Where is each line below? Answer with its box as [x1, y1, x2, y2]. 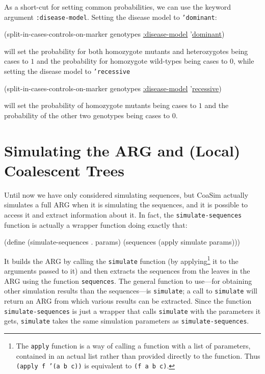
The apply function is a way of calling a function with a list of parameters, [16, 340, 251, 351]
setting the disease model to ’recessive [4, 66, 130, 76]
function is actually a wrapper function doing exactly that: [4, 219, 188, 230]
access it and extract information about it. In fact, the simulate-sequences [4, 209, 242, 220]
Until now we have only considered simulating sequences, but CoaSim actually [4, 189, 249, 200]
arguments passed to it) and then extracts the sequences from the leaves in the [4, 265, 250, 276]
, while [233, 56, 254, 66]
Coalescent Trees [4, 159, 124, 180]
